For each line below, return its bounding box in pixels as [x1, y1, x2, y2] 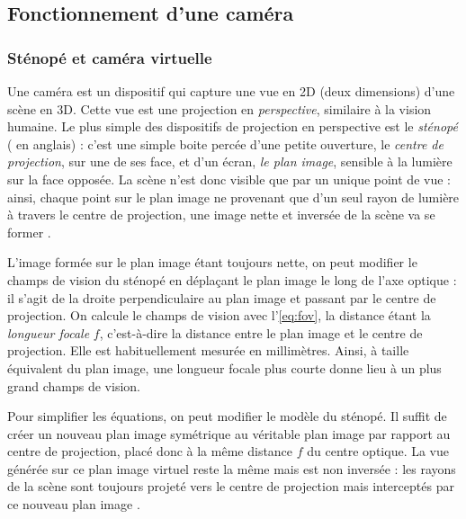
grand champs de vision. [7, 376, 140, 395]
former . [7, 222, 51, 241]
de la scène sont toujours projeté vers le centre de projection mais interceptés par [7, 477, 454, 496]
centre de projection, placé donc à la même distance [7, 442, 293, 461]
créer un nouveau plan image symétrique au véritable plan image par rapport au [7, 424, 451, 443]
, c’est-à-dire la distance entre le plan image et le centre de [99, 323, 423, 342]
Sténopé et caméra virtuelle [7, 46, 212, 68]
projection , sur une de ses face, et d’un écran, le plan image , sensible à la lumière [7, 152, 453, 171]
